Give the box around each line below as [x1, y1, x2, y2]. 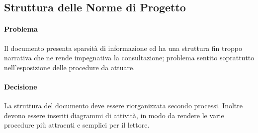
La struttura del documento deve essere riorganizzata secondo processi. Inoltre [4, 100, 243, 111]
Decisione [4, 81, 37, 91]
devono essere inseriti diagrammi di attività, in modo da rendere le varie [4, 110, 224, 120]
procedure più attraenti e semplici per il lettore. [4, 120, 150, 130]
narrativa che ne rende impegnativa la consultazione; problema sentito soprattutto [4, 52, 255, 63]
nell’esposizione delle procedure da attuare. [4, 62, 135, 72]
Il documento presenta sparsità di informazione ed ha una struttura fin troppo [4, 43, 242, 53]
